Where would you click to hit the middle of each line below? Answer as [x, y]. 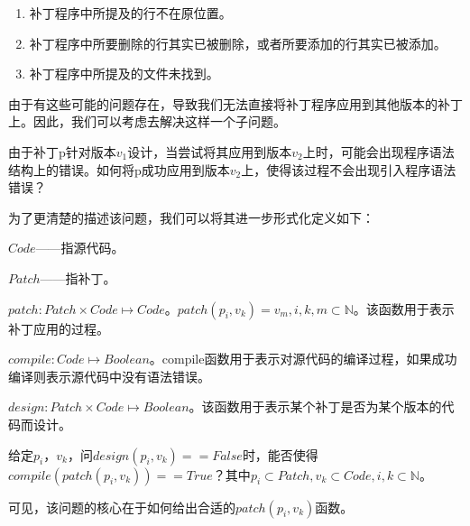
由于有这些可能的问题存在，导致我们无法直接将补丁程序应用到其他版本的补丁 [235, 103]
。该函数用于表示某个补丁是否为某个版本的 [315, 406]
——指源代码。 [80, 248]
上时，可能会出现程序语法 [378, 151]
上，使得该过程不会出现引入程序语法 [349, 169]
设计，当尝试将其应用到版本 [210, 151]
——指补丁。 [78, 277]
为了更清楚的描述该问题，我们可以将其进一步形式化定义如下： [191, 217]
